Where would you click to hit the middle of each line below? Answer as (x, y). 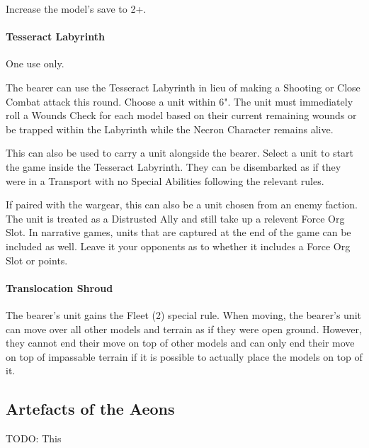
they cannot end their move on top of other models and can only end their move (180, 343)
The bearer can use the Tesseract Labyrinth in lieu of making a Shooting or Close (183, 87)
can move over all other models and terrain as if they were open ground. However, (184, 329)
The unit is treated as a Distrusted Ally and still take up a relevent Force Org (175, 218)
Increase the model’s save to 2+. (76, 9)
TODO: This (34, 438)
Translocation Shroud (59, 287)
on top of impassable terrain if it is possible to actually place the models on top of (184, 356)
